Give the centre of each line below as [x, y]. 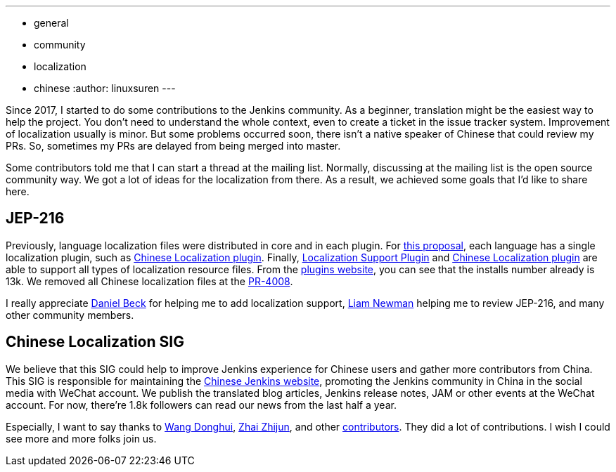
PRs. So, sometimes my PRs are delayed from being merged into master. [173, 146]
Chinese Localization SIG [95, 342]
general [51, 23]
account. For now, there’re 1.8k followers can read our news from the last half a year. [201, 405]
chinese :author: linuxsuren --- [105, 88]
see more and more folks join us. [81, 438]
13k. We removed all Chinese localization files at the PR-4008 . [149, 281]
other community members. [70, 315]
